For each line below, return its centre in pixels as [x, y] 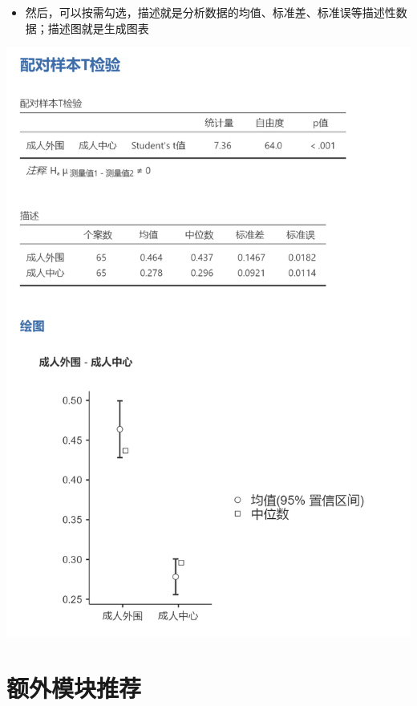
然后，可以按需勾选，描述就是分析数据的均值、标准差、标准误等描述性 [211, 12]
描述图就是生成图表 [98, 28]
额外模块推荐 [74, 688]
